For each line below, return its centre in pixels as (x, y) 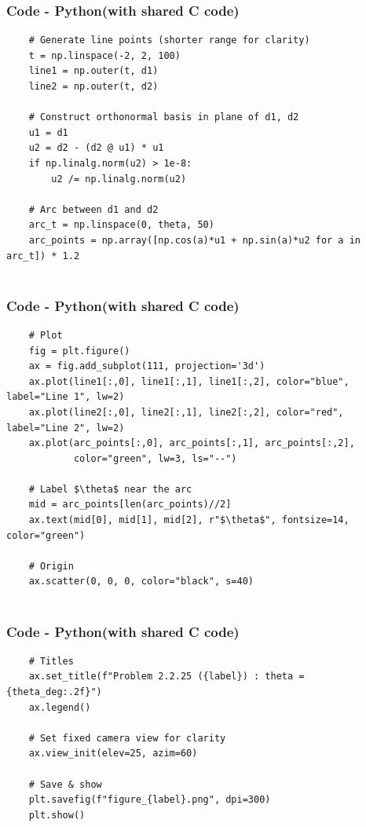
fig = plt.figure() (79, 351)
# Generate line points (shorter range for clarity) (169, 40)
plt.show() (57, 815)
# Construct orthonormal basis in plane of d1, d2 (164, 117)
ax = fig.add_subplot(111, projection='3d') (147, 366)
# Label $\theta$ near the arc (110, 489)
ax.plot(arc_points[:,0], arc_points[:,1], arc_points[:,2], (192, 443)
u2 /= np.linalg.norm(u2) (119, 179)
